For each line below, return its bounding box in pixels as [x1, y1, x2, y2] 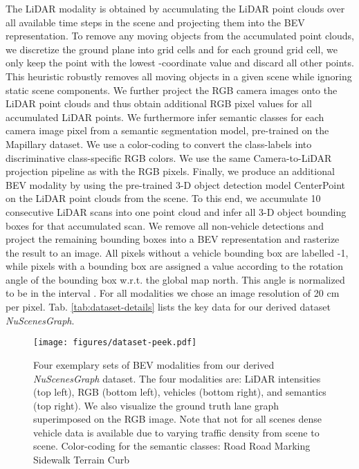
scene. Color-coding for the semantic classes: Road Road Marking [33, 439, 311, 453]
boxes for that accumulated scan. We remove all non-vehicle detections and [6, 218, 324, 232]
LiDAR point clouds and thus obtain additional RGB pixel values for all [6, 96, 312, 111]
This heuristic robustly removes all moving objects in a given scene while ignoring [6, 68, 352, 83]
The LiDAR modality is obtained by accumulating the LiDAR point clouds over [6, 1, 345, 15]
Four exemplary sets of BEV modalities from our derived [33, 357, 275, 371]
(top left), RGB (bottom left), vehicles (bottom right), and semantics [33, 385, 326, 399]
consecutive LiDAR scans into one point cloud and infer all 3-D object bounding [6, 204, 347, 219]
